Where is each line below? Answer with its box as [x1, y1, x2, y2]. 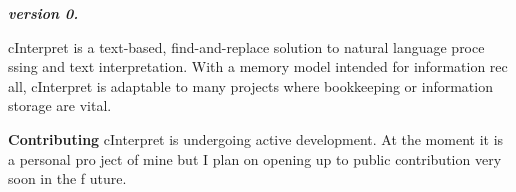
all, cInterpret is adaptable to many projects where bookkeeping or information [8, 75, 493, 96]
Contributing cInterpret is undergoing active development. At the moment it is [8, 128, 504, 149]
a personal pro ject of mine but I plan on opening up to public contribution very [8, 148, 502, 169]
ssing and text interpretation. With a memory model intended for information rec [8, 56, 508, 77]
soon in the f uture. [8, 168, 127, 189]
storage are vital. [8, 95, 112, 116]
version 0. [8, 3, 79, 23]
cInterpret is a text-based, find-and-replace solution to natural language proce [8, 36, 485, 57]
